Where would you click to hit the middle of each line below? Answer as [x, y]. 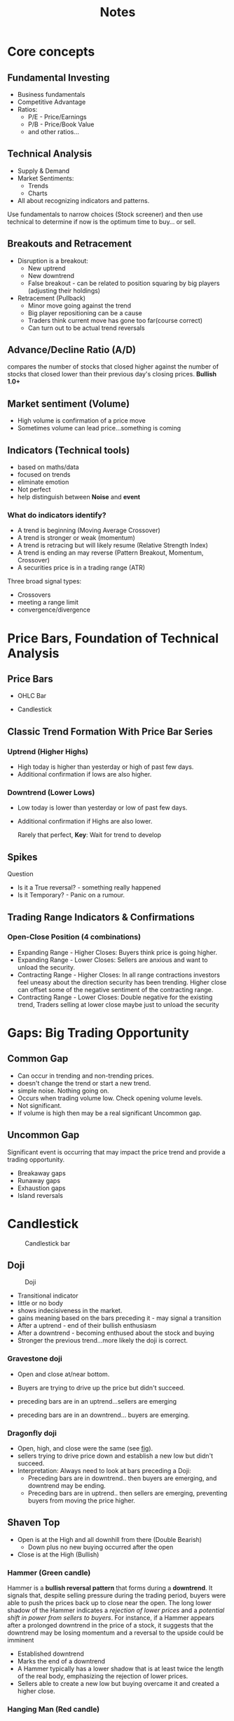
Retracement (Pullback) [51, 298]
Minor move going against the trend [80, 305]
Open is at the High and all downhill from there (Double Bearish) [109, 1539]
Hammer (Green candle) [49, 1572]
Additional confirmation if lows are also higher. [84, 774]
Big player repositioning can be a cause [85, 312]
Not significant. [39, 1105]
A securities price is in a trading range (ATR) [81, 568]
